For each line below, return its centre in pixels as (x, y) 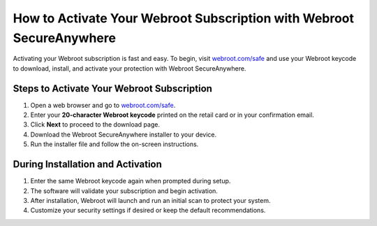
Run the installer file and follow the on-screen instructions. (114, 144)
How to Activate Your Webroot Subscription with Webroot (184, 18)
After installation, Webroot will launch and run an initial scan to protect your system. (150, 200)
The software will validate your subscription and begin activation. (124, 191)
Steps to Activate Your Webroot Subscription (113, 89)
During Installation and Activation (87, 164)
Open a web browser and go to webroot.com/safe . (103, 105)
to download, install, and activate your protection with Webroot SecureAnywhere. (130, 68)
